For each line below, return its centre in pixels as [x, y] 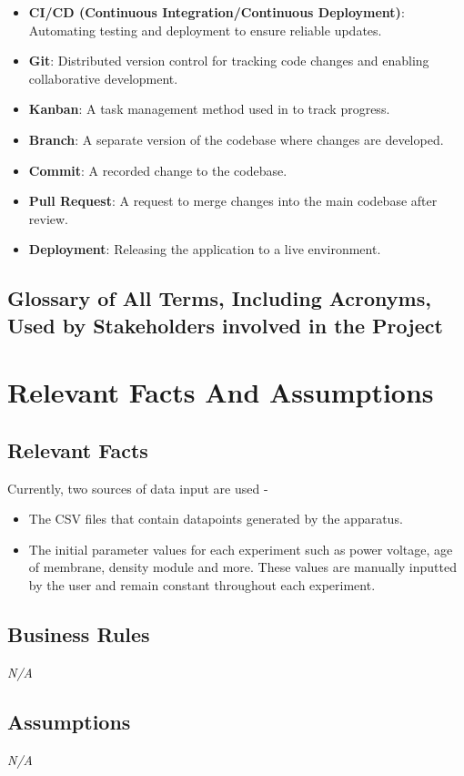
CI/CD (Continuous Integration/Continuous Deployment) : [217, 12]
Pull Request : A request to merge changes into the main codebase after [233, 201]
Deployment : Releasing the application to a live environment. [205, 249]
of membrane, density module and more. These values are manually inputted [242, 567]
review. [49, 218]
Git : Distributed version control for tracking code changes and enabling [229, 61]
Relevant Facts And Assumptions [221, 392]
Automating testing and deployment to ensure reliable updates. [205, 30]
